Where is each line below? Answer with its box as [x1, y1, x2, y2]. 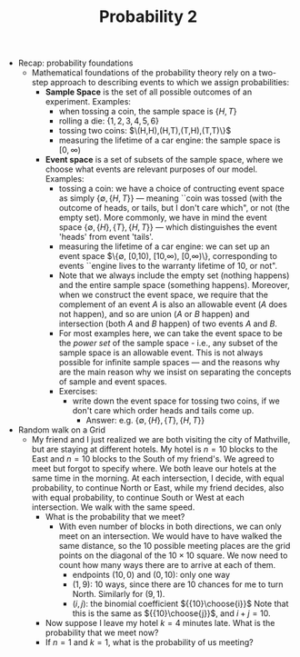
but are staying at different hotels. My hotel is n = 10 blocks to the [31, 443, 279, 455]
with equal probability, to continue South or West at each [31, 493, 245, 503]
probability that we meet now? [45, 627, 159, 638]
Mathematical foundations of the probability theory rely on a [31, 67, 257, 78]
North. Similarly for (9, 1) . [72, 589, 165, 600]
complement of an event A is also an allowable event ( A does [58, 299, 288, 310]
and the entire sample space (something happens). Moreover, [58, 280, 291, 291]
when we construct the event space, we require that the [58, 289, 268, 301]
